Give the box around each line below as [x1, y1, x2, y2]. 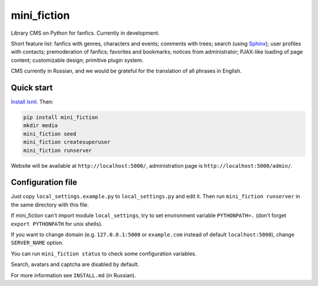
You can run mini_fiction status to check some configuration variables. [11, 250, 197, 257]
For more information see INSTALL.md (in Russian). [11, 271, 137, 279]
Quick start [11, 82, 53, 92]
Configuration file [11, 177, 78, 188]
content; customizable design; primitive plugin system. [11, 56, 144, 64]
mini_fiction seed [23, 130, 77, 137]
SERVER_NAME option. [11, 239, 64, 247]
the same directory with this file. [11, 201, 90, 208]
